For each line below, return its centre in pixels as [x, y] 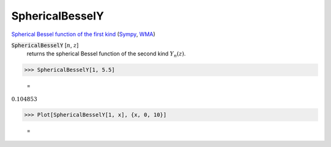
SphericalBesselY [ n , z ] [45, 45]
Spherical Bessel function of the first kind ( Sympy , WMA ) [83, 34]
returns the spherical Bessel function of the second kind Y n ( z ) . [106, 55]
